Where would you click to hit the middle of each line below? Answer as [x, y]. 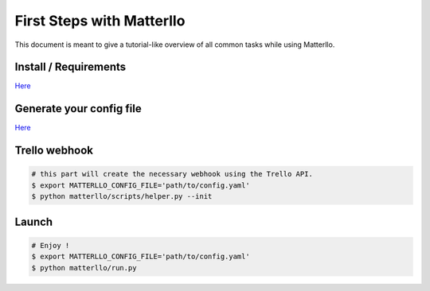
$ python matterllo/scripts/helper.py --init [122, 196]
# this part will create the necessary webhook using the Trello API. [172, 174]
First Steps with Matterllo [100, 21]
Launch [34, 221]
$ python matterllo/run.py [84, 268]
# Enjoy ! [51, 245]
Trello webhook [54, 151]
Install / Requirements [70, 67]
